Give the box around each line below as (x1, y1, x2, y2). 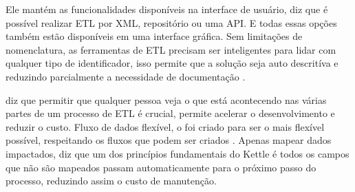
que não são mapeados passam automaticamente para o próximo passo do (6, 160, 316, 174)
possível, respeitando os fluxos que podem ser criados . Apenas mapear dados (6, 133, 332, 147)
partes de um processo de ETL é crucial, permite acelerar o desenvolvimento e (6, 106, 335, 120)
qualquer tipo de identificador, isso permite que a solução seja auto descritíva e (6, 56, 338, 70)
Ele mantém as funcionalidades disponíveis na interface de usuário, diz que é (6, 2, 328, 16)
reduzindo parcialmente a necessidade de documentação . (6, 69, 246, 83)
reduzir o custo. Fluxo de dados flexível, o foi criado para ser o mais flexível (6, 119, 325, 134)
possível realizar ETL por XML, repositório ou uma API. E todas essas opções (6, 15, 337, 30)
